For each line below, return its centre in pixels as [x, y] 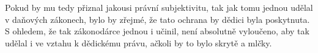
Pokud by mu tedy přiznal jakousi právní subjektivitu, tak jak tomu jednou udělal [159, 7]
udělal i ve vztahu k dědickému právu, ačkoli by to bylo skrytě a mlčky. [139, 42]
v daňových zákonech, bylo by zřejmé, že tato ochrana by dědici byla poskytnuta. [157, 19]
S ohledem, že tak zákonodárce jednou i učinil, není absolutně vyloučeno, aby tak [157, 31]
